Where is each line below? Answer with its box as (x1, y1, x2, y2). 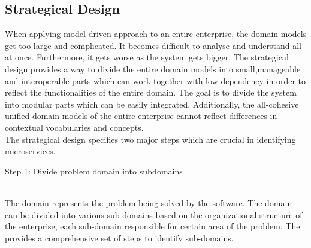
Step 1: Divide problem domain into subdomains (5, 164, 183, 177)
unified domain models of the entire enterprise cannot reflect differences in (5, 109, 277, 122)
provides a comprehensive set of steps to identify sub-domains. (5, 231, 234, 244)
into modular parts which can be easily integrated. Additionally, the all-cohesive (5, 97, 299, 110)
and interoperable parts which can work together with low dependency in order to (5, 74, 306, 87)
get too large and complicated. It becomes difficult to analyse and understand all (5, 39, 301, 51)
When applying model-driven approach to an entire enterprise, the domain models (5, 27, 307, 40)
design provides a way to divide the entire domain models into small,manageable (5, 62, 301, 75)
